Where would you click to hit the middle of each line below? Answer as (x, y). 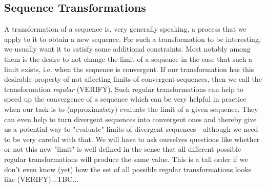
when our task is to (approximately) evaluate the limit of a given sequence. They (131, 109)
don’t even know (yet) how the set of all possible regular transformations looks (128, 169)
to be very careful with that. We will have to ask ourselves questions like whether (132, 139)
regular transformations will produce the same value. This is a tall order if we (126, 159)
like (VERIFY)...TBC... (42, 179)
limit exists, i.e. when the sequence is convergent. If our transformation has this (129, 69)
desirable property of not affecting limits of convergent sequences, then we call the (133, 79)
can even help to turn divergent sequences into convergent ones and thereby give (130, 119)
